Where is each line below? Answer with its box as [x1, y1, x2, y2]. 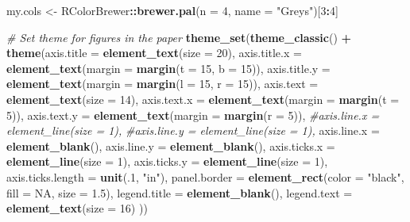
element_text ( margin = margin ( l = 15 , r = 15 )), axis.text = [6, 75, 319, 92]
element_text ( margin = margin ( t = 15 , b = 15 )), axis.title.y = [6, 59, 331, 76]
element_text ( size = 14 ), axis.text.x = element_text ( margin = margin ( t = [6, 90, 400, 107]
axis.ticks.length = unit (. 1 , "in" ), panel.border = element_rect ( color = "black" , [6, 168, 404, 185]
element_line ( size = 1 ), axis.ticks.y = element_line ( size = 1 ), [6, 153, 328, 170]
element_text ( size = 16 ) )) [6, 200, 148, 216]
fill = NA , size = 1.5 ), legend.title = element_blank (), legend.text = [6, 184, 353, 201]
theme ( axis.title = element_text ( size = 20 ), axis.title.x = [6, 44, 302, 61]
